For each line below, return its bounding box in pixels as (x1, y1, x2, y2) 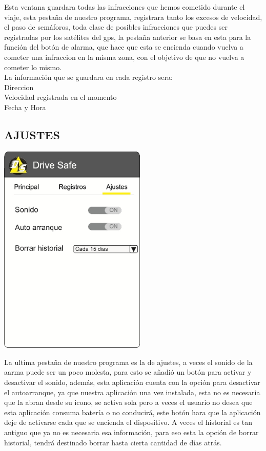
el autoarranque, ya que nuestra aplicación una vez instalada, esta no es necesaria (4, 386, 260, 397)
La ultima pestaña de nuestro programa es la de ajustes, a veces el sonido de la (4, 356, 253, 367)
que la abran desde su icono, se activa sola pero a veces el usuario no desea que (4, 397, 253, 407)
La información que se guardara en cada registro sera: (4, 72, 173, 82)
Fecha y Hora (4, 101, 46, 112)
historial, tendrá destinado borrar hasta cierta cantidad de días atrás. (4, 437, 222, 447)
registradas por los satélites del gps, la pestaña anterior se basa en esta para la (4, 31, 251, 42)
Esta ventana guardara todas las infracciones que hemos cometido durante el (4, 2, 245, 12)
